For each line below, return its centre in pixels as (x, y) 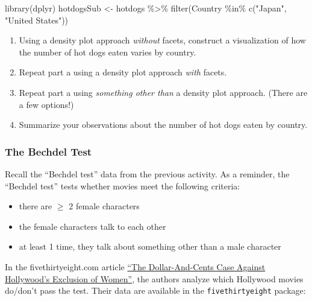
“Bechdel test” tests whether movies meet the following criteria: (123, 185)
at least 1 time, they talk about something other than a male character (150, 246)
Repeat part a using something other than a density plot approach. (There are (163, 92)
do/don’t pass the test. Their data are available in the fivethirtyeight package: (155, 290)
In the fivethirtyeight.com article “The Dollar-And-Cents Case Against (135, 266)
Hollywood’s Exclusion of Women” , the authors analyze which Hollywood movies (154, 278)
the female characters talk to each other (92, 226)
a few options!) (46, 104)
